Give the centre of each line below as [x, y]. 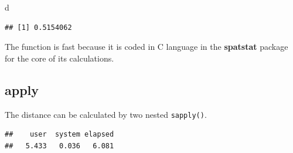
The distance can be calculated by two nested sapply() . [106, 114]
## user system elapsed [59, 135]
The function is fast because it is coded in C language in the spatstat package [146, 47]
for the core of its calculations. [59, 58]
